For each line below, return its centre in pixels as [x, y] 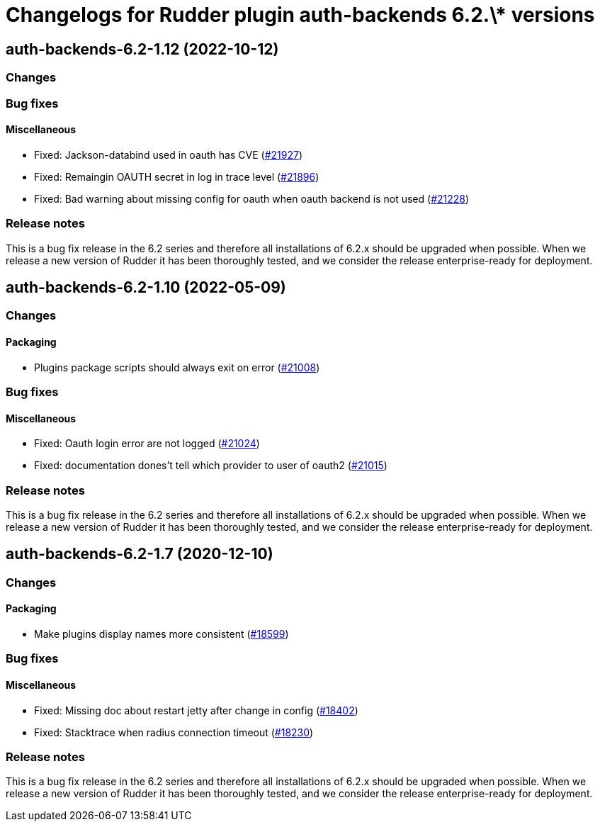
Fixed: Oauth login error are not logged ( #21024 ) [147, 444]
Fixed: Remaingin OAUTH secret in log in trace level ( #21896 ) [177, 176]
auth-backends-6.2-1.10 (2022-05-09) [146, 287]
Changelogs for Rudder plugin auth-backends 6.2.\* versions [300, 15]
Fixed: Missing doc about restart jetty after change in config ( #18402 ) [196, 710]
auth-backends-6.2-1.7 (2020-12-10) [140, 554]
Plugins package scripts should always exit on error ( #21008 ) [177, 367]
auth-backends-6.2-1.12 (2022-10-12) [142, 49]
